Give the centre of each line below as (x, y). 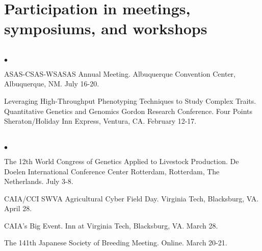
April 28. (18, 208)
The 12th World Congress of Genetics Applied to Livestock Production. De (122, 161)
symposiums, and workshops (106, 28)
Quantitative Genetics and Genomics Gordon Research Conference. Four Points (128, 111)
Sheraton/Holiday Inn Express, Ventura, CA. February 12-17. (100, 121)
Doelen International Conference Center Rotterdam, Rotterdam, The (112, 171)
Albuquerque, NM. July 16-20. (52, 84)
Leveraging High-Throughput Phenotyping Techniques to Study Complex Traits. (130, 100)
